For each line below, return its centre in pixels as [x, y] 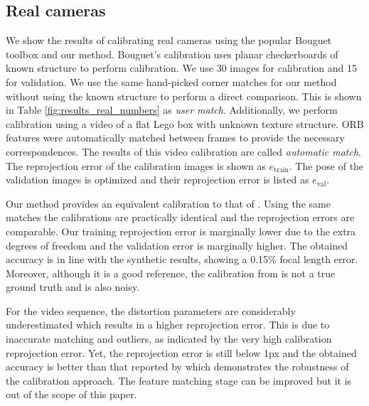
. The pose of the [326, 165]
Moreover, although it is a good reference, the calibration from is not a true [171, 273]
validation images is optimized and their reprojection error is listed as [157, 180]
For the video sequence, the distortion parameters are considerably [151, 310]
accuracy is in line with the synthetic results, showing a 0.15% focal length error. [182, 259]
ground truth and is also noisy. [73, 287]
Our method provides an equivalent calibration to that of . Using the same [168, 203]
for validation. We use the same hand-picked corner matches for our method [171, 81]
